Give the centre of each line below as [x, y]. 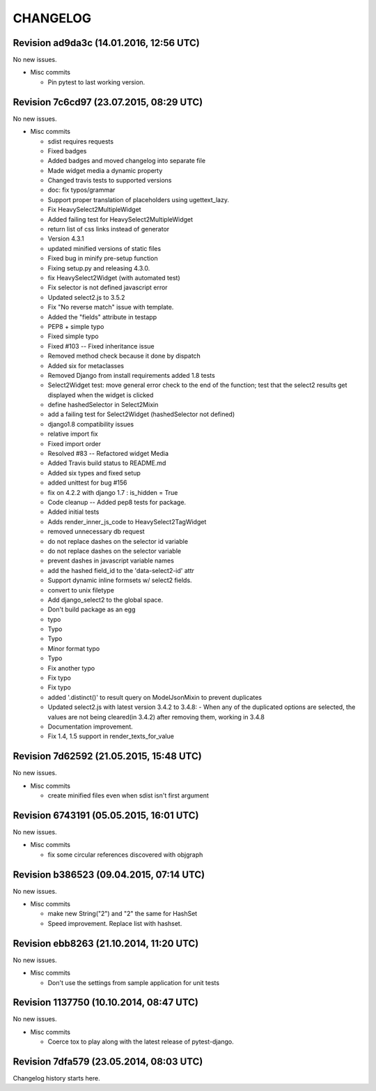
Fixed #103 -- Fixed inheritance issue [101, 346]
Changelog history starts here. [56, 1078]
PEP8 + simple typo [76, 326]
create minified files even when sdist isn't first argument [128, 795]
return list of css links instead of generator [109, 229]
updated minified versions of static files [104, 248]
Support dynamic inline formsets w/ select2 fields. [120, 580]
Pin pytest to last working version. [96, 82]
